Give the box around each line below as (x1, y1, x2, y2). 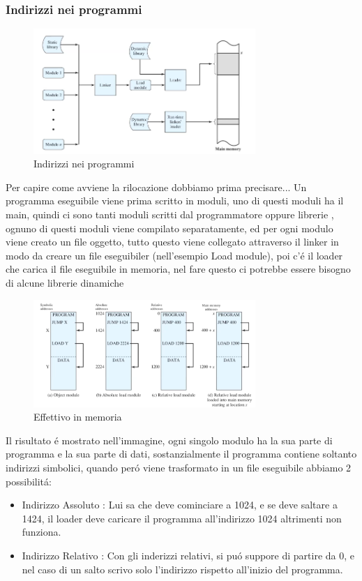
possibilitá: (6, 474, 52, 488)
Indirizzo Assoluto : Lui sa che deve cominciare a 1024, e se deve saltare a (22, 497, 338, 512)
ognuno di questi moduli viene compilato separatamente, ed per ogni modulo (6, 220, 333, 235)
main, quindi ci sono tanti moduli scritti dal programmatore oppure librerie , (6, 207, 334, 222)
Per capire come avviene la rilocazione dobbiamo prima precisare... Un (6, 179, 307, 194)
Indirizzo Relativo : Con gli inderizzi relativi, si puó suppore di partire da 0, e (22, 548, 355, 562)
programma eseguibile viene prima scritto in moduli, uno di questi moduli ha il (6, 193, 344, 208)
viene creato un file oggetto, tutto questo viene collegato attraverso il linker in (6, 234, 339, 249)
